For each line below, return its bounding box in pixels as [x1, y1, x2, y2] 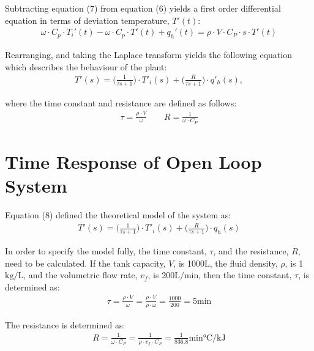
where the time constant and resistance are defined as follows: [5, 96, 237, 109]
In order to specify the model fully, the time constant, [5, 245, 207, 257]
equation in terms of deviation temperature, [5, 13, 170, 26]
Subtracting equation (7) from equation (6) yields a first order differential [5, 2, 281, 14]
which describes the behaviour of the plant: [5, 60, 167, 73]
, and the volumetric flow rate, [23, 268, 138, 281]
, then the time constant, [198, 268, 292, 281]
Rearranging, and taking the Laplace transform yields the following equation [5, 48, 292, 61]
